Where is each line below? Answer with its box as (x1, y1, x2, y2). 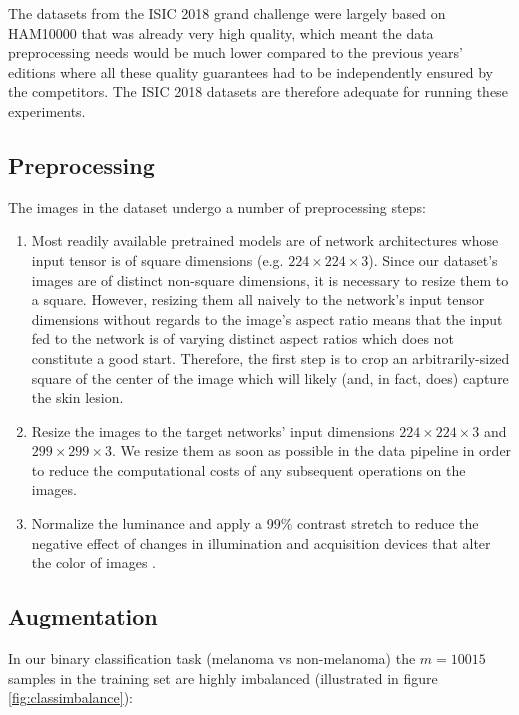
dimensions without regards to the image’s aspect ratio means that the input (31, 308, 503, 329)
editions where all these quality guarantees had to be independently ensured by (8, 61, 493, 82)
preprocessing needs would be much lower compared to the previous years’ (8, 42, 463, 63)
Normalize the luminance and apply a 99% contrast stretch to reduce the (31, 513, 479, 534)
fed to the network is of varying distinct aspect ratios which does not (31, 328, 454, 349)
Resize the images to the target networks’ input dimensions (31, 420, 395, 441)
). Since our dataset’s (368, 249, 498, 270)
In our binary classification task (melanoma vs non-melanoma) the (8, 648, 416, 669)
